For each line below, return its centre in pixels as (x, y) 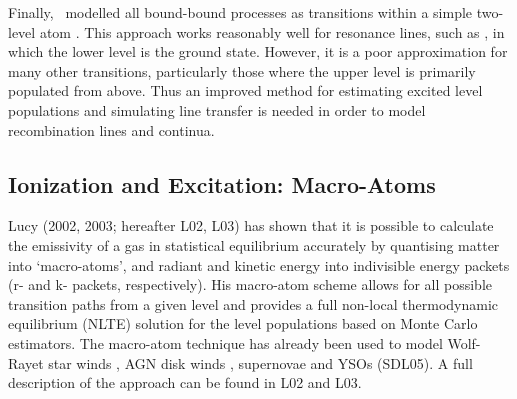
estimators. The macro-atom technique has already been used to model (225, 342)
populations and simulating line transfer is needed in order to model (217, 109)
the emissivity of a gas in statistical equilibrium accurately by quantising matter (254, 244)
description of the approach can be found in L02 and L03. (185, 382)
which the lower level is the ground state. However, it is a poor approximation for (258, 51)
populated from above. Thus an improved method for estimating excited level (245, 90)
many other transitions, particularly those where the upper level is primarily (242, 70)
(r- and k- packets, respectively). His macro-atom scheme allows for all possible (250, 284)
